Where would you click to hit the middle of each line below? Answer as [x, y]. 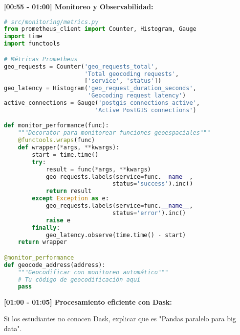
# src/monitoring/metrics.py [51, 22]
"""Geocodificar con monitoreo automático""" [93, 272]
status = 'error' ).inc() [149, 213]
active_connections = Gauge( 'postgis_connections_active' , [102, 103]
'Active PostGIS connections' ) [146, 110]
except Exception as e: [70, 199]
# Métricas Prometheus [41, 59]
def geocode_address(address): [55, 265]
